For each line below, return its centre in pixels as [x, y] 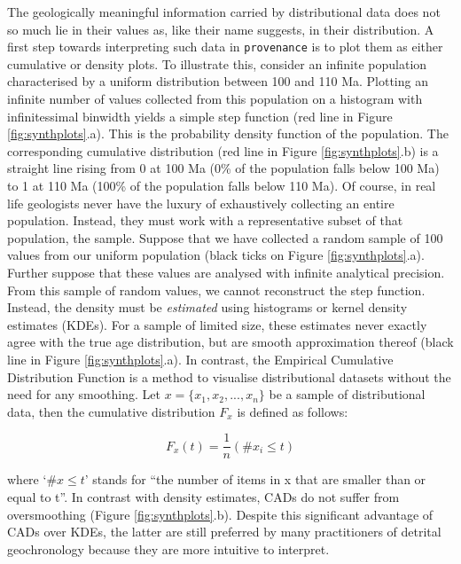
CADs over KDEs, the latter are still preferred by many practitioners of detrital [224, 532]
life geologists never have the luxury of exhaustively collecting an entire [201, 203]
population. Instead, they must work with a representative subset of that [205, 220]
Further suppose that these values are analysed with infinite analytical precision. [226, 272]
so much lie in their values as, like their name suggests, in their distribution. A [221, 29]
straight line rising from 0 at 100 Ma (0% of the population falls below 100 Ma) [223, 168]
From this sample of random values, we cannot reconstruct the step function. [216, 290]
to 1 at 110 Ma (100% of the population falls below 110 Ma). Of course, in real [222, 185]
